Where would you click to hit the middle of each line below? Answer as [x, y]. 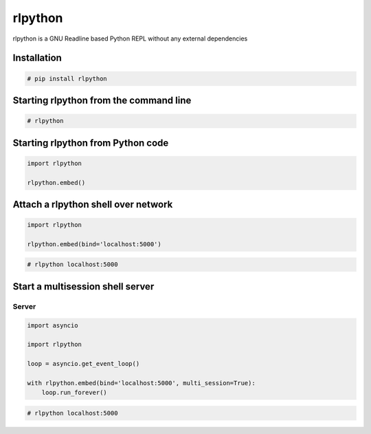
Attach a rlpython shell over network [93, 204]
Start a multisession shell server [83, 286]
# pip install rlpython [67, 78]
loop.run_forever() [75, 393]
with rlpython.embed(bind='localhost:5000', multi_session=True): [141, 383]
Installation [37, 58]
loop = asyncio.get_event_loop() [83, 364]
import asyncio [53, 325]
